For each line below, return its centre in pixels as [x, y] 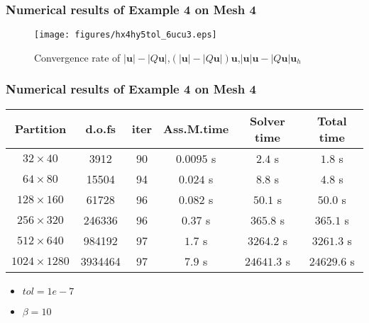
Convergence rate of [77, 57]
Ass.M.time [196, 129]
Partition [40, 129]
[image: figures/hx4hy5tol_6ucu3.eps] [126, 35]
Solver [268, 120]
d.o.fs [101, 129]
